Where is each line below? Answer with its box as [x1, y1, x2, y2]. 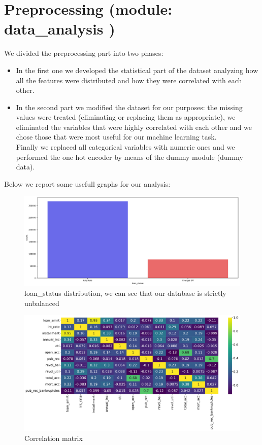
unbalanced [24, 297, 59, 308]
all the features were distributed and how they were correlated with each [16, 75, 242, 85]
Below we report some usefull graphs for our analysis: [4, 178, 171, 189]
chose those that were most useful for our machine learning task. [16, 131, 217, 142]
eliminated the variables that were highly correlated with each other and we [16, 121, 252, 132]
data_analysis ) [4, 18, 115, 39]
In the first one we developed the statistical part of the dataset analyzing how [16, 64, 258, 75]
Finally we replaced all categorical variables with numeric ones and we [16, 142, 235, 152]
